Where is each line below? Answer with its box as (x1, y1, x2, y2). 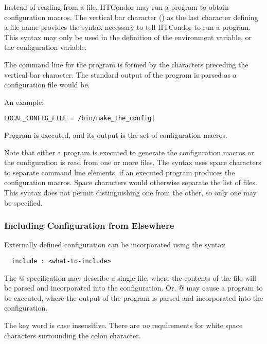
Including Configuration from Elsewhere (4, 219, 174, 232)
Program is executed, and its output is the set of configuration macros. (4, 130, 227, 140)
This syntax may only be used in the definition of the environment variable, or (4, 31, 252, 42)
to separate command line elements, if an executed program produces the (4, 167, 235, 177)
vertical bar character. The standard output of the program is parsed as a (4, 69, 237, 80)
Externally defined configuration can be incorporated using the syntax (4, 239, 225, 250)
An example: (4, 96, 44, 107)
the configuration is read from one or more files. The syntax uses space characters (4, 157, 261, 168)
